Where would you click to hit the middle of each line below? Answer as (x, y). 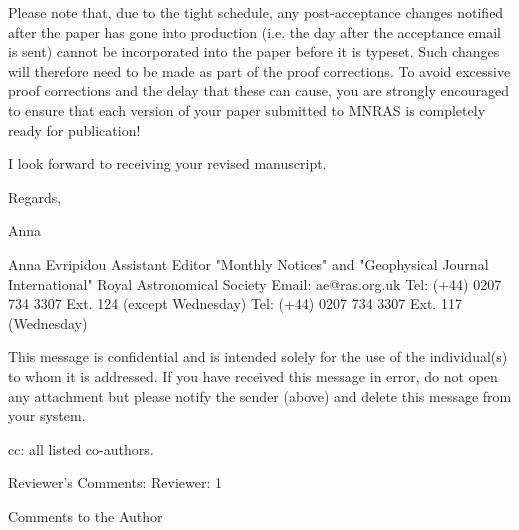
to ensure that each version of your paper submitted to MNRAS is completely (247, 109)
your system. (47, 415)
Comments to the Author (85, 515)
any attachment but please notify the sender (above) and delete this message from (260, 395)
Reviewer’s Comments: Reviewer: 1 (115, 482)
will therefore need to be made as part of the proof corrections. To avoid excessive (259, 70)
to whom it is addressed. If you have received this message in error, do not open (253, 375)
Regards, (35, 196)
